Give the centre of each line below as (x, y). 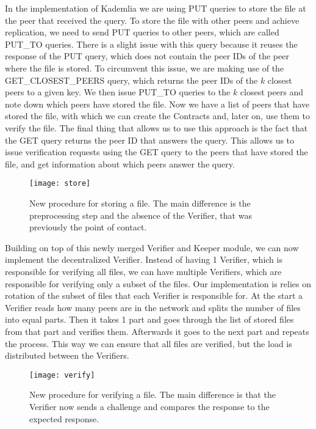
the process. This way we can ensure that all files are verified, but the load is (149, 343)
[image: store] (60, 184)
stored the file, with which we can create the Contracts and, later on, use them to (158, 116)
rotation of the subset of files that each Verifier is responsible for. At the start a (154, 295)
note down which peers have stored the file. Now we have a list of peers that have (157, 104)
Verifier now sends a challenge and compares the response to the (149, 406)
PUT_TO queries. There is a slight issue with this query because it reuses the (151, 44)
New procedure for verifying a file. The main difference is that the (153, 394)
